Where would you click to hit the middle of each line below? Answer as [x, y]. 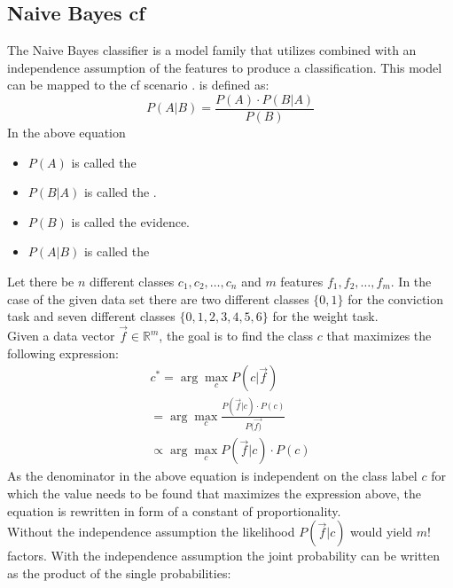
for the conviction [396, 298]
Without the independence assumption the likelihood [151, 532]
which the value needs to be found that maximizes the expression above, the [214, 494]
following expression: [63, 353]
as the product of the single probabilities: [119, 572]
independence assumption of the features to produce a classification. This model [225, 67]
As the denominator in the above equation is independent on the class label [212, 476]
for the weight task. [325, 316]
